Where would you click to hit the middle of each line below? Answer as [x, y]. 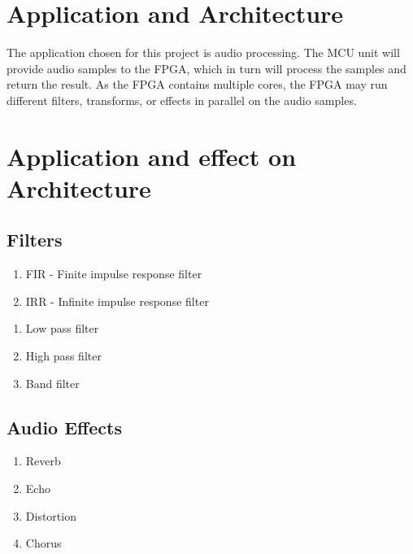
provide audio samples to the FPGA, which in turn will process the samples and [206, 68]
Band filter [52, 383]
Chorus [43, 543]
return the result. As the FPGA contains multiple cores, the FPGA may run [197, 84]
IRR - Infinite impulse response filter [117, 301]
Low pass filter [62, 328]
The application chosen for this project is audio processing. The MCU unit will [203, 52]
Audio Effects [64, 427]
